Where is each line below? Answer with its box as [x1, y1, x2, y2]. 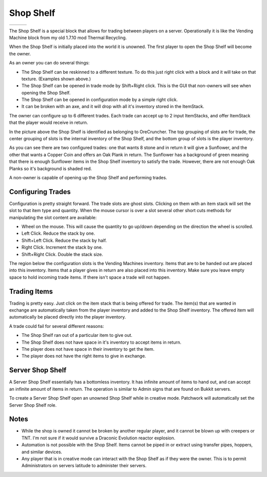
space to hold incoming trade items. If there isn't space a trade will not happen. [9, 274, 171, 280]
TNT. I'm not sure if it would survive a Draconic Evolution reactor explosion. [21, 435, 176, 441]
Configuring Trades [9, 187, 71, 196]
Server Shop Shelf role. [9, 402, 57, 408]
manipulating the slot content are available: [9, 214, 97, 220]
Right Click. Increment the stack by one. [21, 244, 103, 250]
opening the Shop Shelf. [21, 90, 71, 96]
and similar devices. [21, 449, 62, 455]
